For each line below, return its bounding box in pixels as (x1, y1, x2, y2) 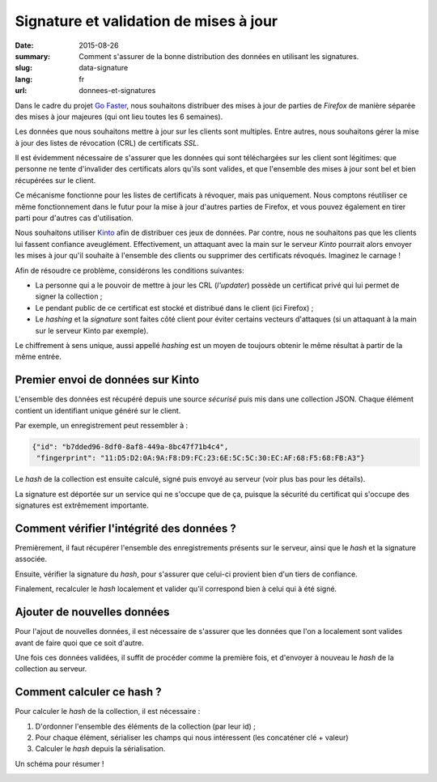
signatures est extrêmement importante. (15, 500, 149, 510)
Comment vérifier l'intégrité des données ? (15, 521, 236, 535)
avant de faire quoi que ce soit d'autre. (15, 638, 145, 648)
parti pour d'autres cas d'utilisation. (15, 213, 134, 223)
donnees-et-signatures (78, 86, 156, 96)
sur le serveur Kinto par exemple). (35, 325, 149, 335)
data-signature (78, 63, 129, 73)
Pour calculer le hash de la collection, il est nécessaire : (15, 707, 201, 716)
